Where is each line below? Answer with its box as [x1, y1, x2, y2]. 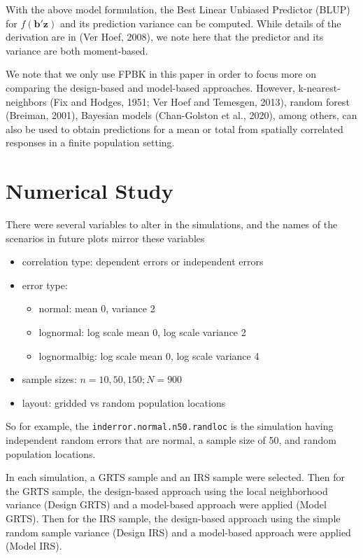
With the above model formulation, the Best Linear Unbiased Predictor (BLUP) [6, 2, 350, 16]
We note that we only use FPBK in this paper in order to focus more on [6, 67, 316, 81]
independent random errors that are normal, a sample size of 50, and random [6, 433, 337, 447]
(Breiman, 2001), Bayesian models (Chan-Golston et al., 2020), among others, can [6, 108, 357, 123]
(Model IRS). [6, 538, 62, 553]
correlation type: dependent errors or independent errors [22, 254, 264, 269]
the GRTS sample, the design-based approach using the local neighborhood [6, 483, 328, 498]
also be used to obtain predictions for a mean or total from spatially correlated [6, 121, 343, 136]
